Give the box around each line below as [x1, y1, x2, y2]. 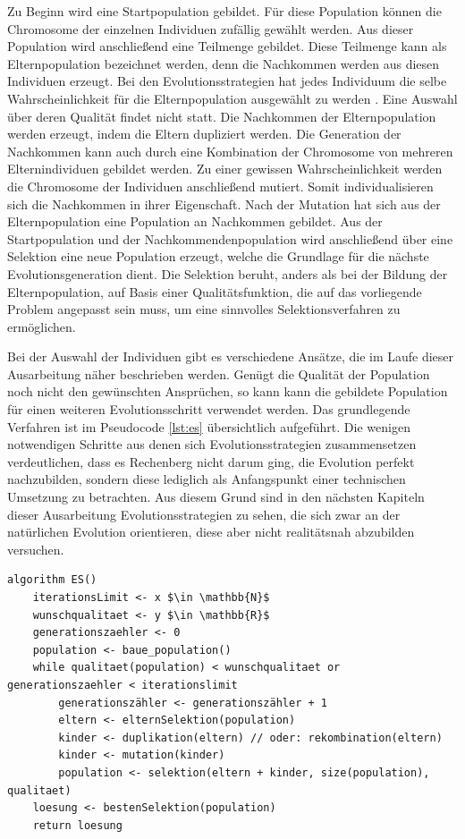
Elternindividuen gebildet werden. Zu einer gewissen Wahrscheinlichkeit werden [7, 159, 443, 178]
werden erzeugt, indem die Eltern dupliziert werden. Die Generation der [7, 124, 402, 143]
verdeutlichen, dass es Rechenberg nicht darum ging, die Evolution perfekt [7, 452, 415, 470]
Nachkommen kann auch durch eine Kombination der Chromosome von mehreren [7, 141, 453, 160]
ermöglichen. [7, 317, 76, 335]
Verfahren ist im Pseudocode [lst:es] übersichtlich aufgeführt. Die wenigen [7, 417, 410, 436]
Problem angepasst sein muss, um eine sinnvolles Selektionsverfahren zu [7, 300, 401, 318]
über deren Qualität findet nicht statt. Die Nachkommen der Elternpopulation [7, 106, 436, 125]
